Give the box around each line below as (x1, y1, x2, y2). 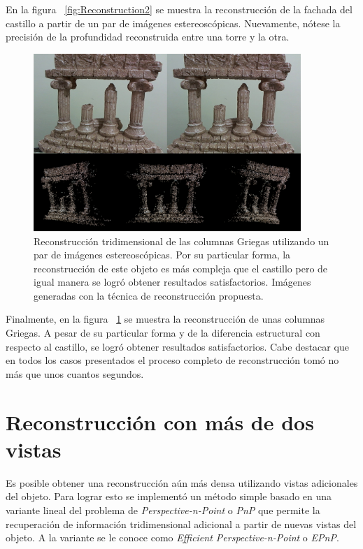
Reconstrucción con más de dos (6, 407, 314, 436)
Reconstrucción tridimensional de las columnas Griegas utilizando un (34, 233, 329, 248)
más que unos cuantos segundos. (6, 366, 144, 381)
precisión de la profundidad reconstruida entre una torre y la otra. (6, 29, 290, 44)
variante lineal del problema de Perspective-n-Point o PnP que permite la (6, 502, 320, 517)
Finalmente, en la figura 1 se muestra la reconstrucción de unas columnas (6, 312, 325, 326)
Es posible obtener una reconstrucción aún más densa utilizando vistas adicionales (6, 475, 358, 490)
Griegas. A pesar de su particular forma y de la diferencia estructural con (6, 325, 320, 340)
